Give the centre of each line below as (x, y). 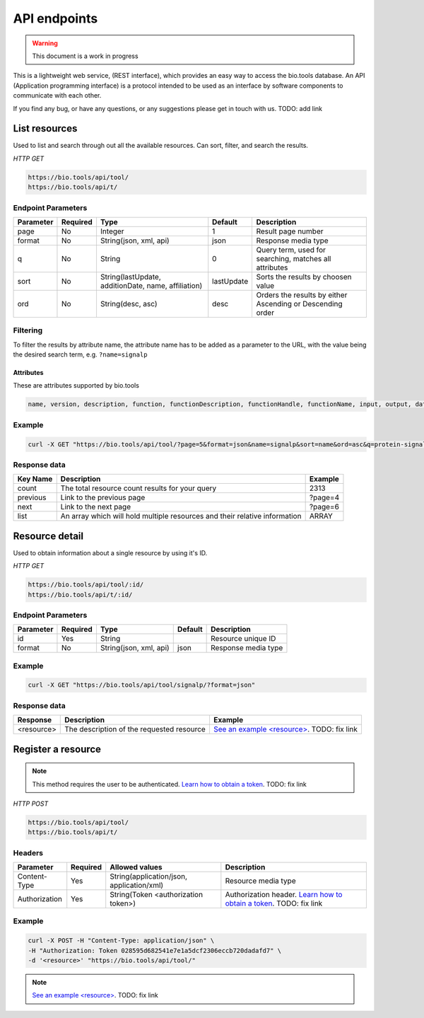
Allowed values (136, 867)
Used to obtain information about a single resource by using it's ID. (110, 553)
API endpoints (55, 18)
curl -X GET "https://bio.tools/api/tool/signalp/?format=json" (142, 685)
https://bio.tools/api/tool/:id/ (86, 585)
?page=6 (324, 507)
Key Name (35, 479)
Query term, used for (291, 250)
